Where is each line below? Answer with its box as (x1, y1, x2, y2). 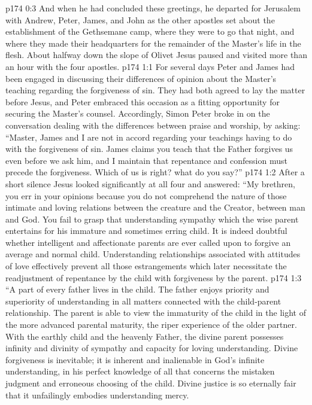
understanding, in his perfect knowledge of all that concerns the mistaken (5, 365, 275, 377)
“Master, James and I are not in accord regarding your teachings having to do (5, 130, 292, 143)
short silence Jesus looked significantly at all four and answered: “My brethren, (5, 177, 295, 190)
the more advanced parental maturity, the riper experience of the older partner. (5, 318, 297, 331)
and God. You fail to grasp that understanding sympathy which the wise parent (5, 212, 299, 225)
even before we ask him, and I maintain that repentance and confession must (5, 154, 287, 166)
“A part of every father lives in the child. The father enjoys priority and (5, 283, 269, 296)
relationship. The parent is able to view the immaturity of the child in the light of (5, 306, 306, 319)
